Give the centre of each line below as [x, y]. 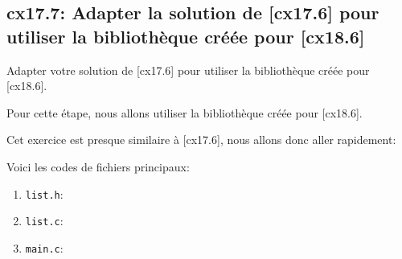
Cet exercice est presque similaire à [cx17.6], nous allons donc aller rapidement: [201, 140]
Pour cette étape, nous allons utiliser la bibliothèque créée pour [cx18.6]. [185, 112]
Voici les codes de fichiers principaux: [98, 166]
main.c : [44, 247]
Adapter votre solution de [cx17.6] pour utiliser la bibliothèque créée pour [188, 70]
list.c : [44, 221]
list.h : [44, 193]
